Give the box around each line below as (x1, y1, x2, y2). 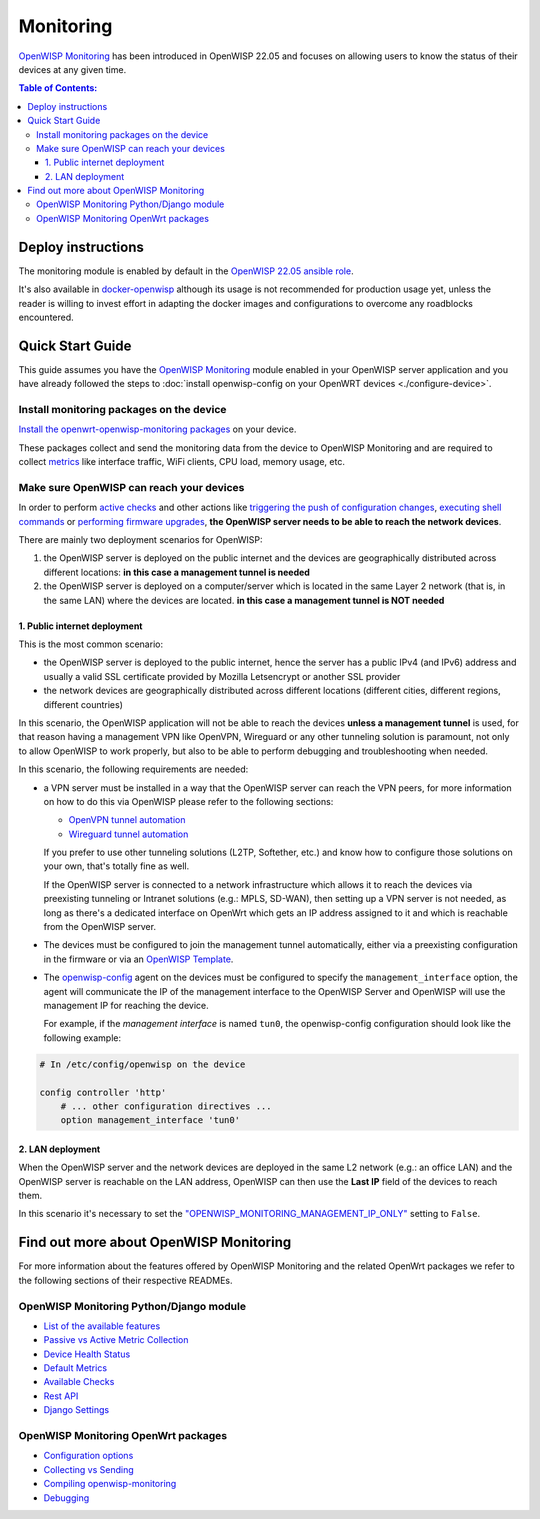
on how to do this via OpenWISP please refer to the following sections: (43, 795, 334, 807)
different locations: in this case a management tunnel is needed (43, 566, 310, 578)
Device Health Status (43, 1348, 131, 1360)
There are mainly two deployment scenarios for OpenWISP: (18, 534, 263, 546)
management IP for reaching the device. (43, 1000, 209, 1011)
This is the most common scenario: (18, 638, 164, 650)
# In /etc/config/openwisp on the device (39, 1058, 246, 1070)
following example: (43, 1031, 122, 1044)
